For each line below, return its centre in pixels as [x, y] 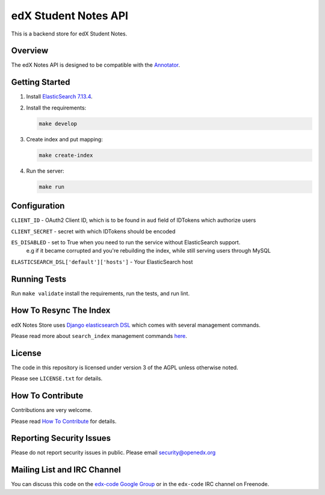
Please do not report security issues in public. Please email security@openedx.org [113, 453]
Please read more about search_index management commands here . [99, 336]
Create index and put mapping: [65, 139]
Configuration [38, 206]
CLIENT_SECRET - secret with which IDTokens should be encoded [93, 231]
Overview [30, 51]
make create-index [66, 155]
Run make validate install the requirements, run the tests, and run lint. [100, 293]
